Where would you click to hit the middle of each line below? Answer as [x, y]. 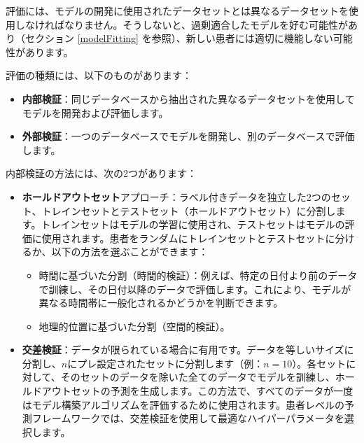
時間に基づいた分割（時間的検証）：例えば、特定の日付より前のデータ [198, 275]
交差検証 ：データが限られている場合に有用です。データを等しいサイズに [188, 350]
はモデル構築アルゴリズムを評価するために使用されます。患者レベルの [183, 404]
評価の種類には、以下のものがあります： [99, 75]
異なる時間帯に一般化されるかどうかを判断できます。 [161, 303]
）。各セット [319, 363]
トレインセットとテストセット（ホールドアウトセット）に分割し [189, 210]
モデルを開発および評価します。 [95, 112]
